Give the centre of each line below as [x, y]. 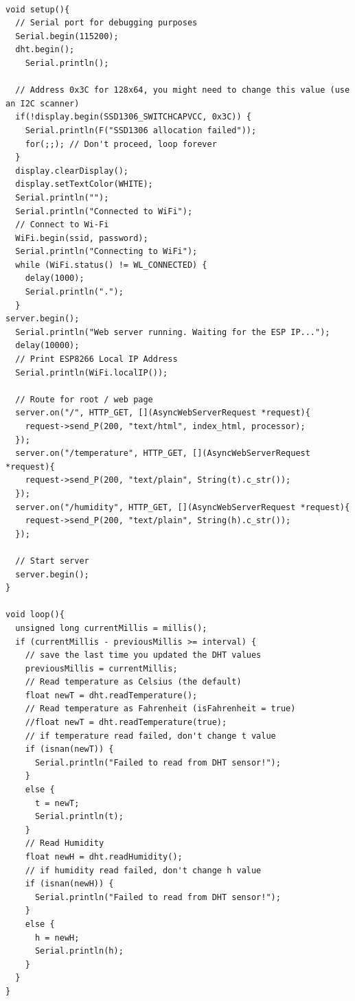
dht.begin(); [45, 50]
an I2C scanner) [43, 103]
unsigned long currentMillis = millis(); [111, 628]
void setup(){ [38, 9]
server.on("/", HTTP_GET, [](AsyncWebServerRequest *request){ [163, 413]
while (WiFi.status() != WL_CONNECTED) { [111, 265]
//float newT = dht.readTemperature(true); [126, 723]
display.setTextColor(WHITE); [84, 184]
